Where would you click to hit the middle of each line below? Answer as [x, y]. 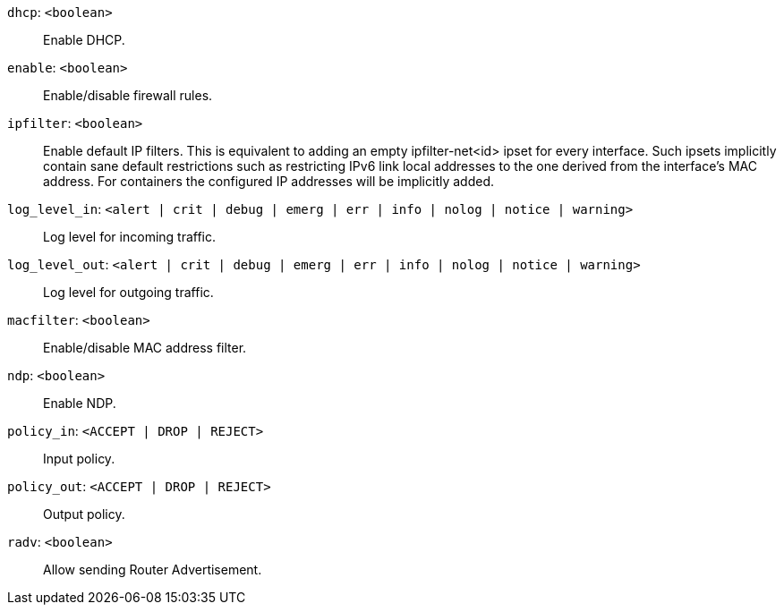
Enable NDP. [80, 403]
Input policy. [79, 459]
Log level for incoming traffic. [130, 237]
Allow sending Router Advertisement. [153, 569]
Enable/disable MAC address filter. [145, 348]
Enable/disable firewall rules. [128, 95]
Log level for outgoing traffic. [128, 292]
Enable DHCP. [84, 40]
